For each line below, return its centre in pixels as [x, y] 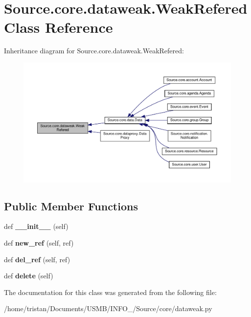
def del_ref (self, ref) [37, 259]
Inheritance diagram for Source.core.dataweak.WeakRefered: [94, 51]
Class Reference [58, 27]
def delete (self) [29, 276]
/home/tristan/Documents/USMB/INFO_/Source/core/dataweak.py [108, 308]
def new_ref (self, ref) [39, 243]
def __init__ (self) [36, 226]
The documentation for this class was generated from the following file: [110, 292]
